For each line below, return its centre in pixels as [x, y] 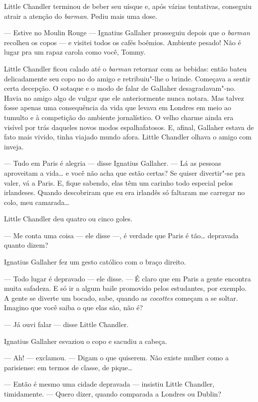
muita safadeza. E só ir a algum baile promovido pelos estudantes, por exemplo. [126, 288]
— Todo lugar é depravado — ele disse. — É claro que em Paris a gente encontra [128, 278]
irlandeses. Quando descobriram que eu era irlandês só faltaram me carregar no [125, 192]
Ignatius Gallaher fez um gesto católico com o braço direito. [95, 262]
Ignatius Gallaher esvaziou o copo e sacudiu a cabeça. [86, 341]
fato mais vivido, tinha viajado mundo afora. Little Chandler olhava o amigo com [128, 137]
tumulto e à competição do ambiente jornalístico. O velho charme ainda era [119, 117]
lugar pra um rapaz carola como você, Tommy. [75, 52]
